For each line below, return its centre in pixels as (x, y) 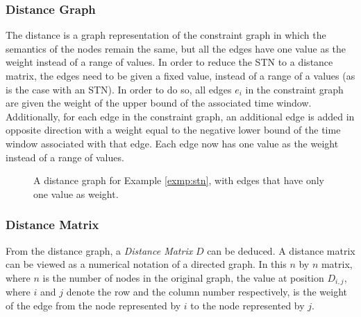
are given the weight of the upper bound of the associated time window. (159, 103)
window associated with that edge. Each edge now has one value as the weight (172, 143)
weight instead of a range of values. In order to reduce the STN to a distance (169, 62)
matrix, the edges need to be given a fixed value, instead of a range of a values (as (180, 75)
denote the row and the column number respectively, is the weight (207, 292)
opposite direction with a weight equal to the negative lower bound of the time (173, 130)
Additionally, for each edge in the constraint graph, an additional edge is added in (180, 116)
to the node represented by (247, 305)
